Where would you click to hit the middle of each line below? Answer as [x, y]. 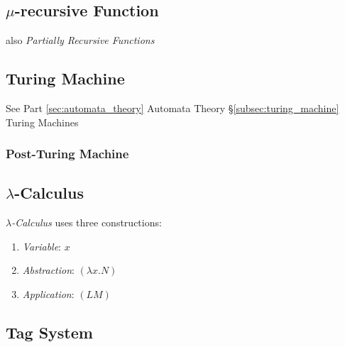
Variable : [42, 246]
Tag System [49, 332]
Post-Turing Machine [67, 154]
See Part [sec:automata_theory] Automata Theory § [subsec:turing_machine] [172, 108]
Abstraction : [48, 270]
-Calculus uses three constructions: [87, 222]
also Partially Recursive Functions [80, 40]
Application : [48, 294]
